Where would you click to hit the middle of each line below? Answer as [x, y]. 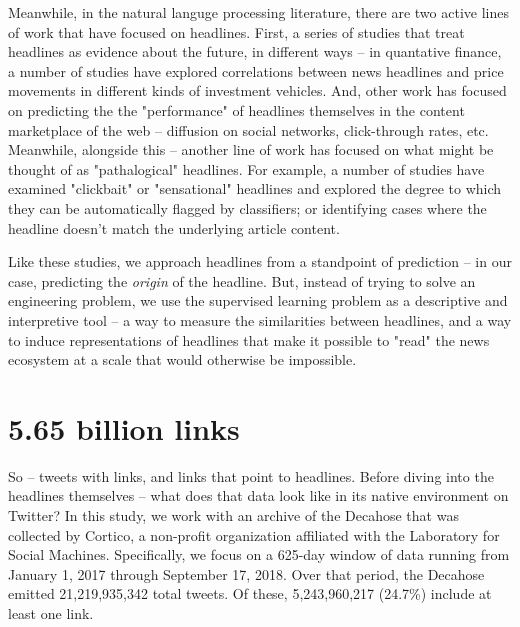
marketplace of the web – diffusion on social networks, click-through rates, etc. [248, 129]
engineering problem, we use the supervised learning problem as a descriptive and [258, 300]
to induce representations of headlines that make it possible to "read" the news [249, 339]
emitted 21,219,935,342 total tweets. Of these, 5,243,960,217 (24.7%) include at [250, 593]
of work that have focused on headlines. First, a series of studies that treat [236, 31]
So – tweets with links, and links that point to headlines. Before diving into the [251, 475]
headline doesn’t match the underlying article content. [174, 227]
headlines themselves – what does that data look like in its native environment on [258, 495]
